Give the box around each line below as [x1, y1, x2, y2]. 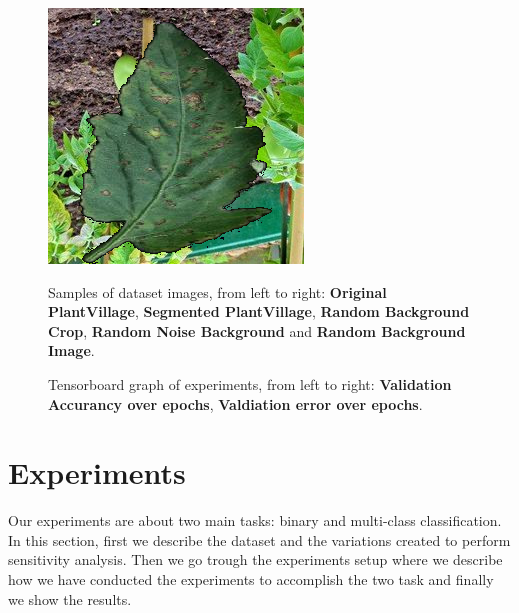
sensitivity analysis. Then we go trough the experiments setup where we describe [8, 549, 503, 570]
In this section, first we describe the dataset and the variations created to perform [8, 529, 511, 550]
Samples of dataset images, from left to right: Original [48, 281, 387, 302]
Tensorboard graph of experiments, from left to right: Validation [48, 373, 452, 394]
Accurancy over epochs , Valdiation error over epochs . [48, 393, 423, 414]
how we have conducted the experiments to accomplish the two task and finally [8, 569, 494, 590]
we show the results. [8, 588, 132, 609]
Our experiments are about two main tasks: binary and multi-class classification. [8, 510, 502, 531]
